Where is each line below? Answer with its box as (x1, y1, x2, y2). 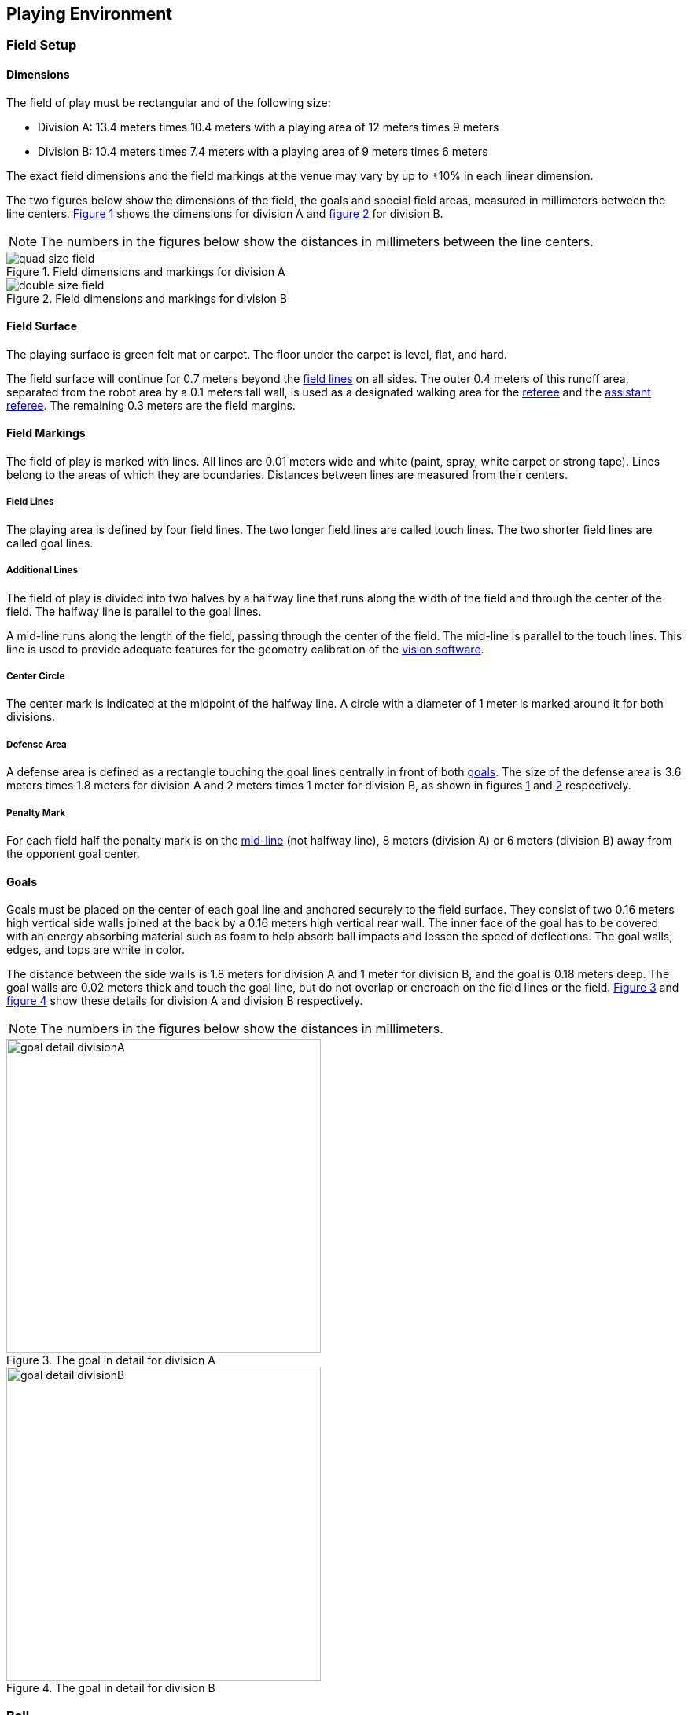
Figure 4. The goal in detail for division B (6, 1681, 215, 1695)
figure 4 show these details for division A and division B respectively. (6, 994, 363, 1008)
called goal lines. (6, 535, 94, 550)
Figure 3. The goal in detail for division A (6, 1353, 215, 1367)
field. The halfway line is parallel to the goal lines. (6, 604, 262, 618)
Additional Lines (6, 565, 78, 576)
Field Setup (6, 37, 77, 53)
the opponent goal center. (6, 846, 140, 860)
